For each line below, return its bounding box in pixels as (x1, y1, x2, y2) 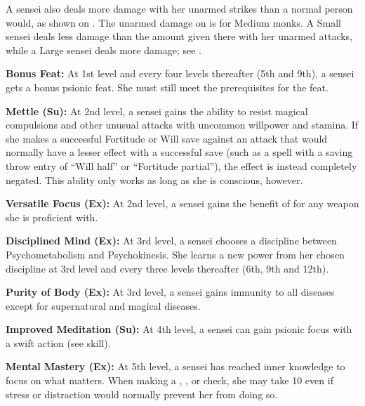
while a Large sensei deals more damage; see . (6, 42, 201, 57)
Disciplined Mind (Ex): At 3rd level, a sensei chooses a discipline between (6, 233, 337, 248)
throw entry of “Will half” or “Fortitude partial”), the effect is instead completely (6, 158, 357, 173)
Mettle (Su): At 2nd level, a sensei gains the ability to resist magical (6, 103, 308, 118)
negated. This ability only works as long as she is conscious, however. (6, 172, 303, 187)
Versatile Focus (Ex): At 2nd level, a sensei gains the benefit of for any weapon (6, 196, 359, 211)
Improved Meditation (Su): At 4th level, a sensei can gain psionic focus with (6, 322, 352, 336)
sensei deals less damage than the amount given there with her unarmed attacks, (6, 29, 353, 44)
